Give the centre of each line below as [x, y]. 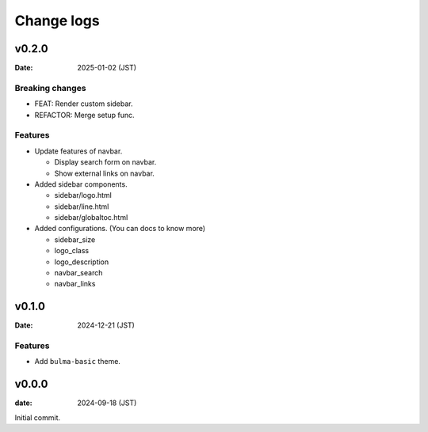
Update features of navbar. [78, 151]
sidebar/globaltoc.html [91, 218]
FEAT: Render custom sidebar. [84, 104]
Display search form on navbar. [105, 162]
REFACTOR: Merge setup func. [84, 115]
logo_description [82, 262]
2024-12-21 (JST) [106, 325]
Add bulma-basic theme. [77, 362]
